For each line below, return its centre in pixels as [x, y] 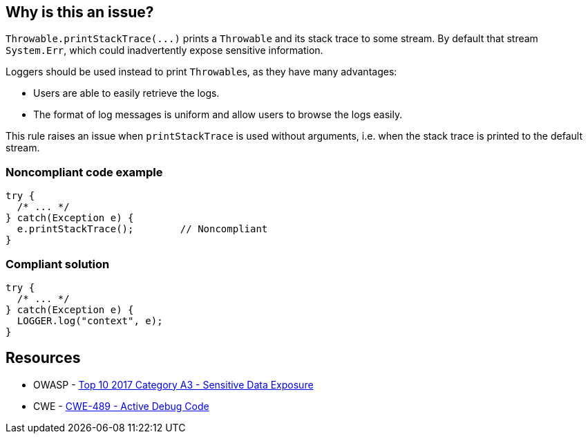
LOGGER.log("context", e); [90, 320]
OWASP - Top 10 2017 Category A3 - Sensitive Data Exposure [173, 384]
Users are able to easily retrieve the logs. [126, 93]
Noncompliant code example [84, 172]
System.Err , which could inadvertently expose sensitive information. [164, 50]
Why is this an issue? [80, 12]
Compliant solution [58, 264]
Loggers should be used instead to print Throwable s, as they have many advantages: [201, 72]
